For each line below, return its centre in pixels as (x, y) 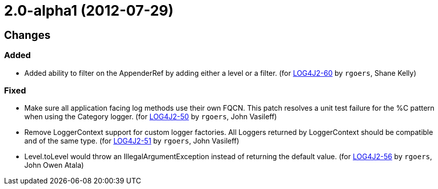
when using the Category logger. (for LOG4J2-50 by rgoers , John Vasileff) (151, 117)
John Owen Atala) (54, 165)
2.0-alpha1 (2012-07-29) (89, 11)
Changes (27, 35)
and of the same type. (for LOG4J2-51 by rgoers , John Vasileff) (132, 141)
